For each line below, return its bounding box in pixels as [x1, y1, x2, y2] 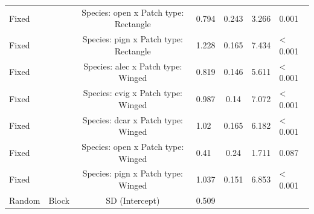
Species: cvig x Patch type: [83, 86, 182, 99]
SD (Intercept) [106, 193, 160, 206]
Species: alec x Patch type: [83, 59, 182, 72]
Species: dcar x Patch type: [82, 113, 183, 126]
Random [9, 193, 40, 206]
